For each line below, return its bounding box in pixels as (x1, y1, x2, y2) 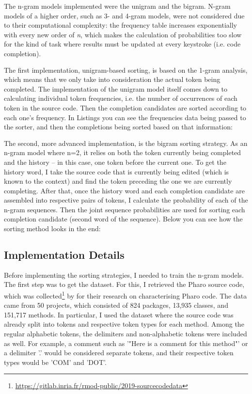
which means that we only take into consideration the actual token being (4, 74, 220, 84)
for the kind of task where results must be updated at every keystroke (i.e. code (4, 39, 241, 49)
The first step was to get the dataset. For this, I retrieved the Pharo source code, (4, 279, 245, 289)
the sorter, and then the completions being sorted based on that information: (4, 122, 233, 132)
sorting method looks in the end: (4, 223, 101, 234)
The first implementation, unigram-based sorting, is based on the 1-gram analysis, (4, 64, 248, 75)
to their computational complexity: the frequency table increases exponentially (4, 20, 237, 30)
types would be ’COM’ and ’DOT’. (4, 357, 107, 367)
